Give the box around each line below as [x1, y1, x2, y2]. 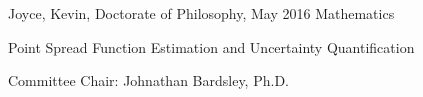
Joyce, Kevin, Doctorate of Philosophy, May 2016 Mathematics [8, 3, 395, 23]
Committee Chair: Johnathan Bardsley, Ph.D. [8, 70, 289, 91]
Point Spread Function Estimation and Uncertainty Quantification [8, 36, 415, 57]
